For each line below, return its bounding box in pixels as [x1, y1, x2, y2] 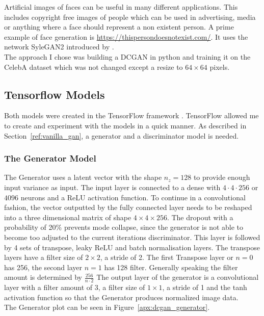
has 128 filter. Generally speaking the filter [104, 261, 238, 272]
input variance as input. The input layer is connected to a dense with [4, 181, 221, 192]
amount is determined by [4, 272, 82, 282]
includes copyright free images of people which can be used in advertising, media [4, 11, 256, 22]
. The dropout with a [167, 212, 233, 222]
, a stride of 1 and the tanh [162, 282, 247, 293]
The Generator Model [4, 152, 96, 165]
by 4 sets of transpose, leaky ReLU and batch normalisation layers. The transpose [4, 242, 260, 252]
